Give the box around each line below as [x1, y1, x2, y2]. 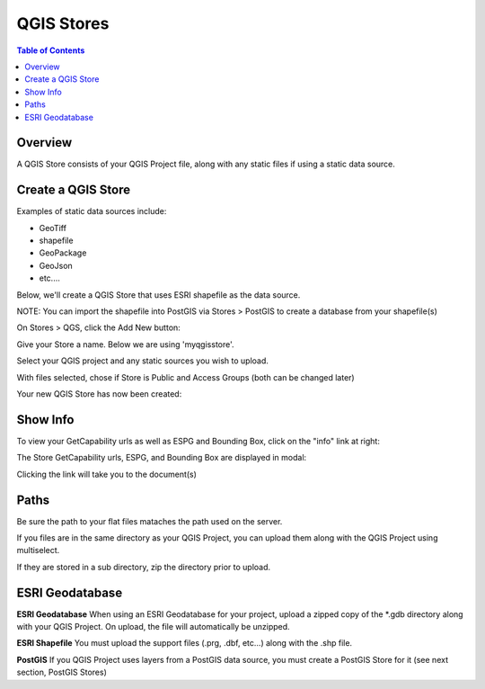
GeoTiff [39, 222, 67, 233]
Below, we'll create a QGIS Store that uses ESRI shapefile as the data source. [16, 289, 301, 300]
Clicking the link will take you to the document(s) [16, 469, 198, 479]
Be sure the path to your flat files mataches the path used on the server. [16, 515, 283, 526]
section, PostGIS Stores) [16, 667, 108, 678]
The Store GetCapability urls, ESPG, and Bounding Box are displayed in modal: [16, 452, 307, 463]
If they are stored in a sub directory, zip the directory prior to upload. [16, 561, 271, 572]
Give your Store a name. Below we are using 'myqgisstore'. [16, 338, 234, 350]
